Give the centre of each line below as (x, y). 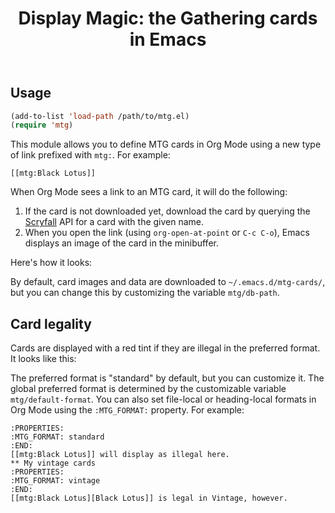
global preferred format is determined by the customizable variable (148, 389)
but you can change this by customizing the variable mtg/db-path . (145, 293)
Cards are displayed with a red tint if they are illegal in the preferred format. (165, 348)
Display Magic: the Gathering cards (168, 18)
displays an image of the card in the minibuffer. (121, 243)
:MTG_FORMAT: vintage (55, 481)
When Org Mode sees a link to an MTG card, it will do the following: (149, 192)
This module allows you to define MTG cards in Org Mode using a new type (166, 144)
